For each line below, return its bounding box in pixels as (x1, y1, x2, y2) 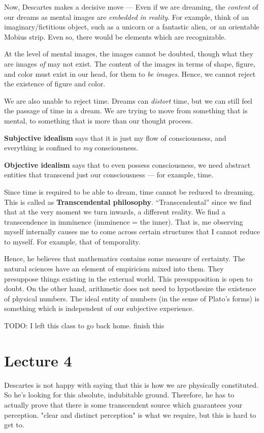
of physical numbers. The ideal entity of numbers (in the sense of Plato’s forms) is (4, 293, 259, 303)
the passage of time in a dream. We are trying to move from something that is (4, 105, 248, 116)
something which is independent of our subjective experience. (4, 303, 194, 314)
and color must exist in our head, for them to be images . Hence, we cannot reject (4, 68, 256, 79)
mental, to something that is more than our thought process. (4, 115, 193, 126)
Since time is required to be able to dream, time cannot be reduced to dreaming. (4, 186, 255, 197)
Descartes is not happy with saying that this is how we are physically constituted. (4, 379, 258, 390)
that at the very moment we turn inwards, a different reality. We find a (4, 206, 225, 217)
